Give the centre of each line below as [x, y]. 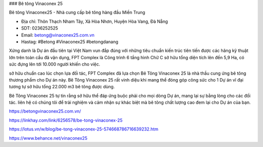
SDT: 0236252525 [40, 28]
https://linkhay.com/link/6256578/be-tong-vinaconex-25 [66, 120]
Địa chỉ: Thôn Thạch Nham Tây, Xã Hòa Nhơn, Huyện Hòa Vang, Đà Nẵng [94, 21]
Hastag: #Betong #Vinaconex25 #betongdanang [70, 42]
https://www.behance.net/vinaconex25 [48, 138]
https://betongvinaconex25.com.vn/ [45, 111]
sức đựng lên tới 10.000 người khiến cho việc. [55, 64]
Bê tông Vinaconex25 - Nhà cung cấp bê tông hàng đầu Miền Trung [77, 13]
